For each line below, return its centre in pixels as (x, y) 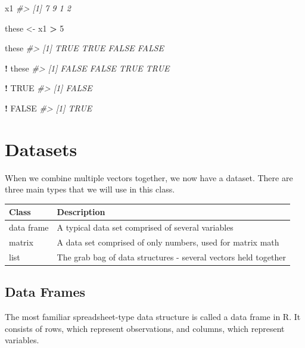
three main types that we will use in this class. (90, 189)
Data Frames (45, 292)
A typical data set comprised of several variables (145, 227)
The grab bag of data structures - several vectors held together (171, 257)
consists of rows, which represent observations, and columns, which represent (145, 328)
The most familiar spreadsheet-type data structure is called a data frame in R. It (153, 317)
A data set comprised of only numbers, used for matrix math (168, 242)
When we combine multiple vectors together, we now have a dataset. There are (149, 177)
